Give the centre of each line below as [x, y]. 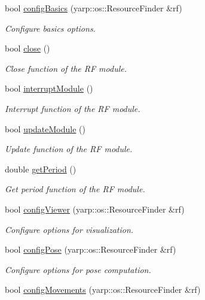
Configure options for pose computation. [78, 269]
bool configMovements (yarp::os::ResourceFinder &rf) [103, 290]
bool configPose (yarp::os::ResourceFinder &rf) [91, 249]
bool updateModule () [45, 128]
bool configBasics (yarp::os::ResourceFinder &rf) [94, 8]
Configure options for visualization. [69, 229]
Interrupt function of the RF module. [73, 108]
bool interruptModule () [49, 88]
